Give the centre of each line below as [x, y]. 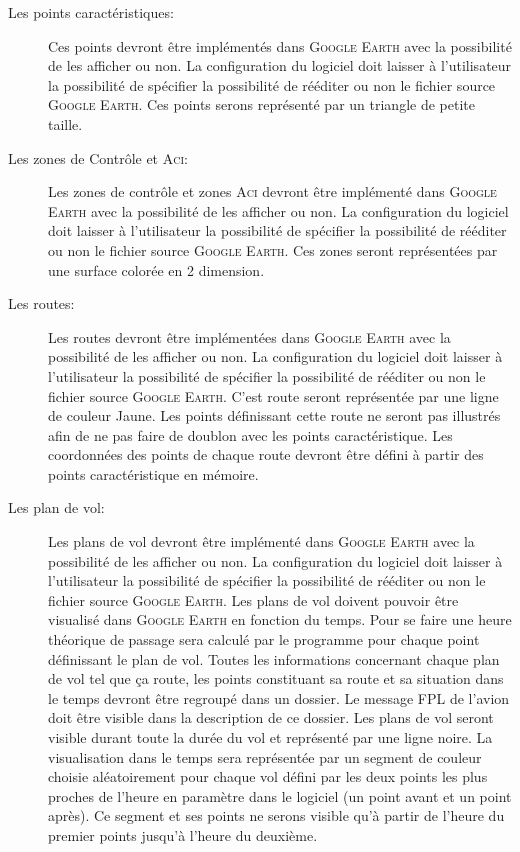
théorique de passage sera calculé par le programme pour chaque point [264, 639]
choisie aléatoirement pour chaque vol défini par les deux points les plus [268, 776]
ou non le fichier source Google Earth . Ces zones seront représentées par [273, 249]
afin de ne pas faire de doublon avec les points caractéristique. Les [250, 434]
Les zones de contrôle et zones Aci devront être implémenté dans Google [272, 191]
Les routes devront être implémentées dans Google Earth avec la [249, 336]
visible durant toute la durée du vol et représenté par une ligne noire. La [270, 737]
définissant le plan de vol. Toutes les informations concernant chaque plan [274, 658]
